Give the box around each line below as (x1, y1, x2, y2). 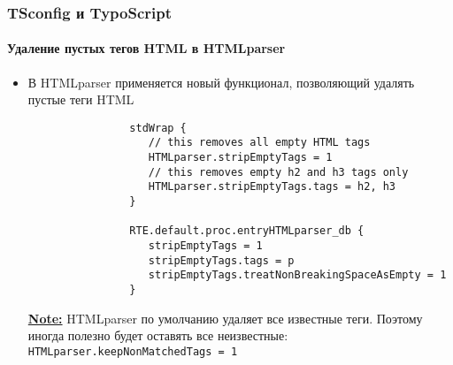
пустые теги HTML (27, 90, 134, 109)
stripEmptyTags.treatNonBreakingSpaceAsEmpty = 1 (148, 269, 447, 282)
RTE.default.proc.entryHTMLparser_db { (129, 224, 365, 238)
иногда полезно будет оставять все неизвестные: (27, 326, 288, 345)
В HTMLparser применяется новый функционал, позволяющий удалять (27, 72, 415, 91)
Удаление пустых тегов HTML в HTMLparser (7, 39, 286, 57)
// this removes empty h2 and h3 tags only (148, 165, 409, 179)
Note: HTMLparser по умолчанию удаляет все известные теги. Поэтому (27, 308, 423, 327)
